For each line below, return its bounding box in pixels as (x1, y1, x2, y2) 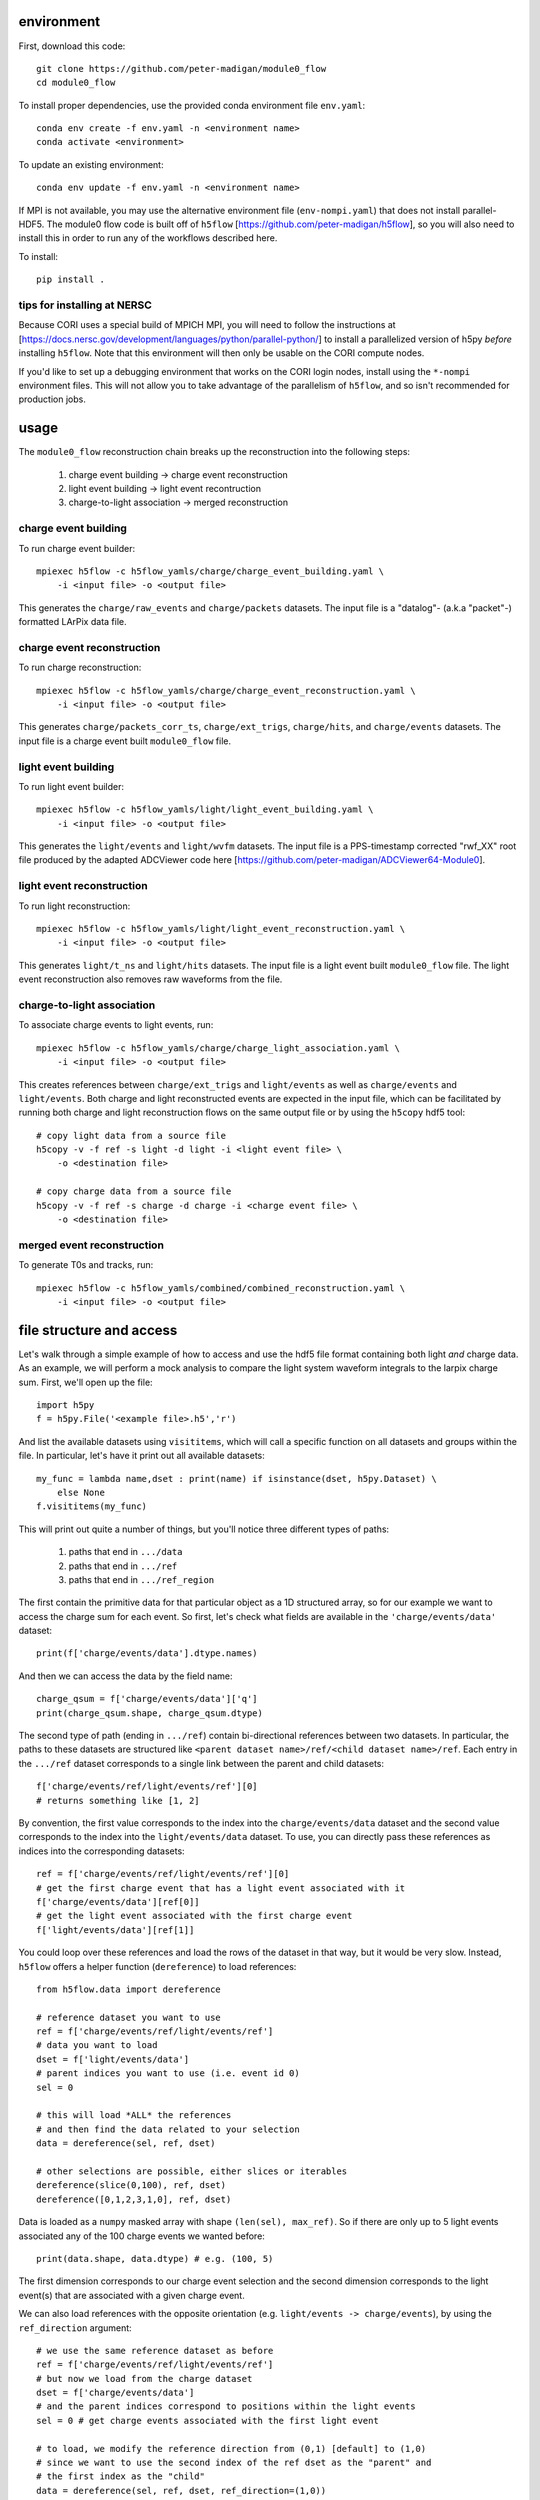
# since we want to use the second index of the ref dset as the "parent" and (36, 2457, 432, 2469)
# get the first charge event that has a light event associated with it (36, 1882, 406, 1894)
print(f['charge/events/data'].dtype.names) (36, 1648, 259, 1659)
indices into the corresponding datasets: (18, 1845, 185, 1857)
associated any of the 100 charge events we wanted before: (18, 2230, 265, 2242)
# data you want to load (36, 2040, 158, 2051)
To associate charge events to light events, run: (18, 1019, 214, 1031)
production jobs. (18, 393, 87, 405)
